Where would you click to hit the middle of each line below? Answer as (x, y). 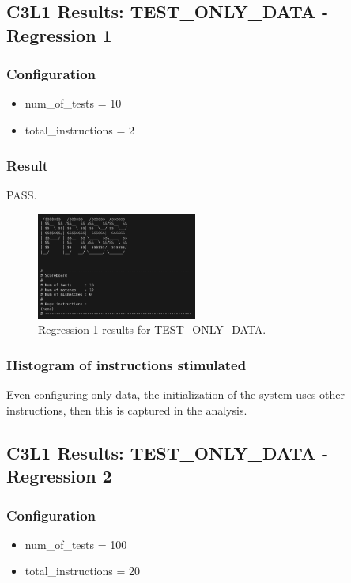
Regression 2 (59, 476)
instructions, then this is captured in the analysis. (127, 409)
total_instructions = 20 (83, 571)
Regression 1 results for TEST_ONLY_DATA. (152, 329)
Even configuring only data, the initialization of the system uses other (175, 394)
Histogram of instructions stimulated (126, 364)
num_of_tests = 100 (76, 544)
